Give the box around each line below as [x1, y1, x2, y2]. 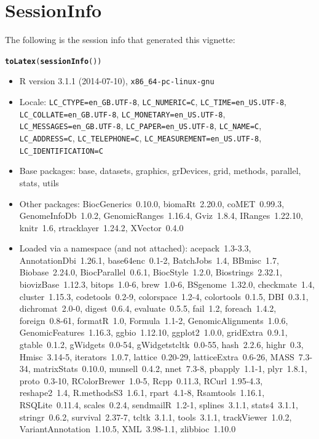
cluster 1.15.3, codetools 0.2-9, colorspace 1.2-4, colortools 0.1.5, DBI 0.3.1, [19, 290, 309, 303]
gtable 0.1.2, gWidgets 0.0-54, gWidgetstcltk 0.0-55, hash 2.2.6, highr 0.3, [19, 338, 304, 351]
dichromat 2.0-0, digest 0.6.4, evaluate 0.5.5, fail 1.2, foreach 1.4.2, [19, 302, 277, 315]
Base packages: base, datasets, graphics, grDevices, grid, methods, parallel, [19, 164, 301, 177]
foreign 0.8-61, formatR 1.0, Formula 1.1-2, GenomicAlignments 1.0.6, [19, 314, 288, 326]
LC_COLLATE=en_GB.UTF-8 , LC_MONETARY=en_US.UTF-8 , [19, 107, 226, 120]
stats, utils [19, 176, 59, 189]
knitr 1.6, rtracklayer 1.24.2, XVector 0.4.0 [19, 221, 184, 234]
